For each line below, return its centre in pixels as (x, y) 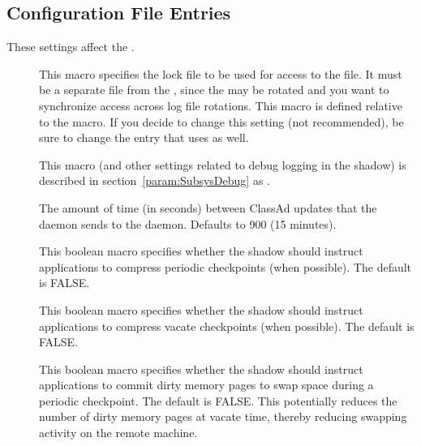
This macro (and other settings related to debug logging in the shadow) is (223, 164)
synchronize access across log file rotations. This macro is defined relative (221, 105)
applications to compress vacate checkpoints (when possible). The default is (227, 326)
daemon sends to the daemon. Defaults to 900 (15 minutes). (188, 223)
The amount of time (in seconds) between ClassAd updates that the (208, 207)
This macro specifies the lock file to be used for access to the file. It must (221, 73)
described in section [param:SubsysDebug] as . (155, 180)
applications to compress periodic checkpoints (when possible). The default (226, 266)
